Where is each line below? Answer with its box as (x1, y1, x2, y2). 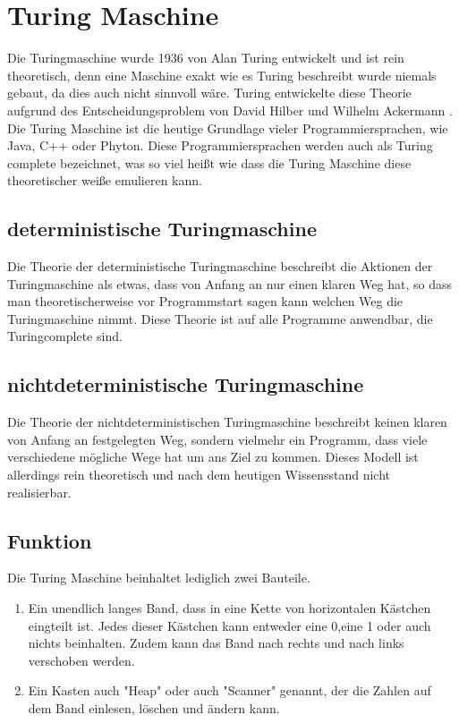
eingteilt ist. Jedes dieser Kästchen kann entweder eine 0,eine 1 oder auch (28, 616, 431, 634)
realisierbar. (7, 482, 72, 501)
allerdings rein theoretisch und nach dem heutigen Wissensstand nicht (7, 465, 390, 484)
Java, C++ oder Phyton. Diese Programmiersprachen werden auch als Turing (7, 136, 433, 155)
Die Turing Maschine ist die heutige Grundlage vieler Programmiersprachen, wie (7, 118, 448, 137)
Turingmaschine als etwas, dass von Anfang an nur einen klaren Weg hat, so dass (7, 274, 452, 293)
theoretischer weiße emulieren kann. (7, 171, 202, 190)
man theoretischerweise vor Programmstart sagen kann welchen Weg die (7, 292, 404, 310)
